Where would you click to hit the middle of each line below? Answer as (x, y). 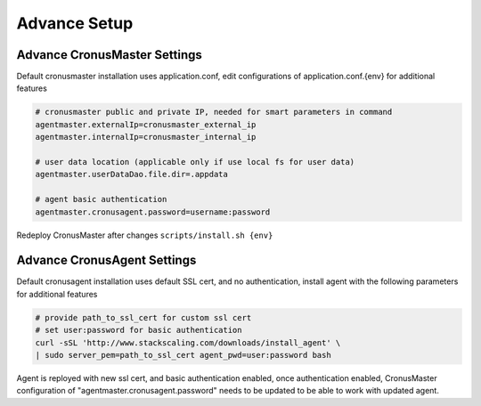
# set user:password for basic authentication (139, 330)
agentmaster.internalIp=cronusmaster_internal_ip (146, 137)
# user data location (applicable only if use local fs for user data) (195, 162)
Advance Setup (75, 23)
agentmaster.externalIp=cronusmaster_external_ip (146, 124)
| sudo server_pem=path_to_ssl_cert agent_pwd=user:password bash (183, 355)
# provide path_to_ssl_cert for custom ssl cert (143, 317)
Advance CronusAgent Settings (106, 260)
